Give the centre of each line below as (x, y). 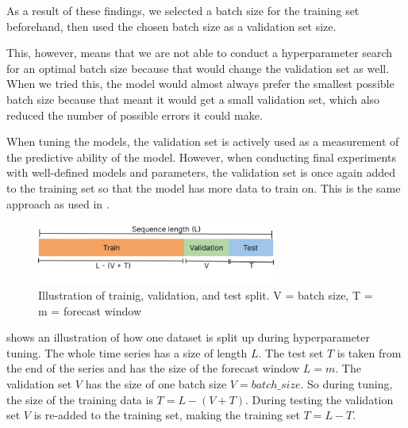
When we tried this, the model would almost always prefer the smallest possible (200, 84)
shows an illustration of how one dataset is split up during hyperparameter (189, 337)
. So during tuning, (346, 383)
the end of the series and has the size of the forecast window (153, 368)
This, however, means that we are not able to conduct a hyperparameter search (200, 53)
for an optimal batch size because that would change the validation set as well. (198, 68)
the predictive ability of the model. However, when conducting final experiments (201, 157)
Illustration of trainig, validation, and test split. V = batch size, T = (206, 294)
